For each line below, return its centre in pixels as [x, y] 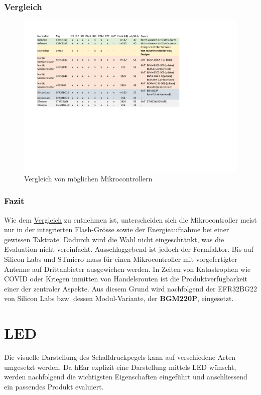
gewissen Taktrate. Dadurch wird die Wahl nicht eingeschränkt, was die [114, 239]
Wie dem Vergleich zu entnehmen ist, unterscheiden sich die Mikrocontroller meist [130, 219]
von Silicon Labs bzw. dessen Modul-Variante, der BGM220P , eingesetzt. [119, 298]
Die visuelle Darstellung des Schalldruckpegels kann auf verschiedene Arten [120, 357]
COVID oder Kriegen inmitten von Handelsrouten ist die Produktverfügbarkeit [126, 279]
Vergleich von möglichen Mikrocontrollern [88, 178]
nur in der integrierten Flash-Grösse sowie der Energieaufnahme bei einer [117, 229]
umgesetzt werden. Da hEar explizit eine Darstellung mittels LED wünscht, [120, 367]
